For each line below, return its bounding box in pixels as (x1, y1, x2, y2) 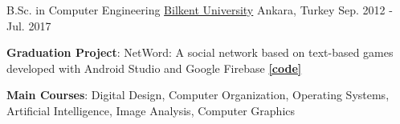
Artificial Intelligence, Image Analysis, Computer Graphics (6, 102, 296, 118)
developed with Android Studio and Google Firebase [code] (6, 59, 302, 76)
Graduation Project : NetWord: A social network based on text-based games (6, 44, 394, 61)
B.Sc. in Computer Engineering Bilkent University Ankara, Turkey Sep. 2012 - (6, 2, 393, 18)
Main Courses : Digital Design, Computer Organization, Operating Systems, (6, 86, 390, 103)
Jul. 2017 (6, 17, 51, 34)
